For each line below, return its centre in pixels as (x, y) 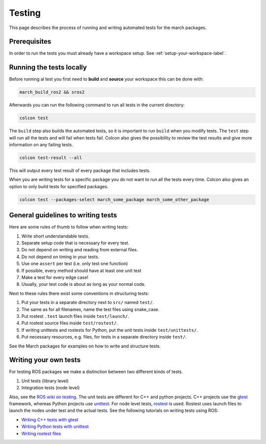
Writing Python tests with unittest (55, 427)
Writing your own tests (45, 360)
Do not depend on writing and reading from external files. (80, 250)
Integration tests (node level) (50, 388)
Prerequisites (30, 42)
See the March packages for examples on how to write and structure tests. (85, 346)
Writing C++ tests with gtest (50, 419)
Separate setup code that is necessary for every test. (75, 243)
